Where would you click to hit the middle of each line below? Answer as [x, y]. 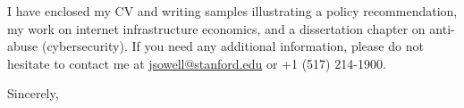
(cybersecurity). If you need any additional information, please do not [232, 46]
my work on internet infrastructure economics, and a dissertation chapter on [216, 28]
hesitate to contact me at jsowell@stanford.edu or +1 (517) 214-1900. [197, 63]
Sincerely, [33, 93]
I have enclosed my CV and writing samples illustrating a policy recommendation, [232, 11]
